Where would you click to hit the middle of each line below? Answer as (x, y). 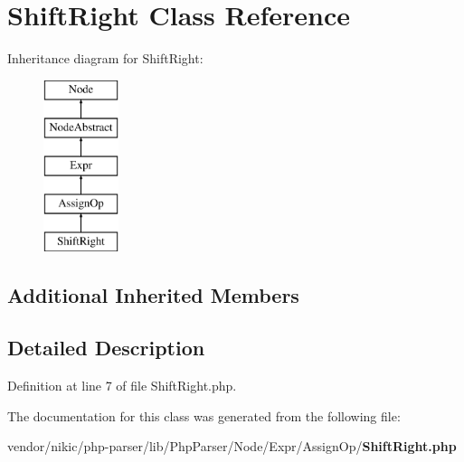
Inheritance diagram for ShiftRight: (105, 58)
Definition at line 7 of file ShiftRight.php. (122, 386)
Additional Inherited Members (153, 294)
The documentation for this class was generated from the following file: (204, 415)
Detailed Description (106, 348)
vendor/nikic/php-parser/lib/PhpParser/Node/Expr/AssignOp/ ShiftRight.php (232, 446)
